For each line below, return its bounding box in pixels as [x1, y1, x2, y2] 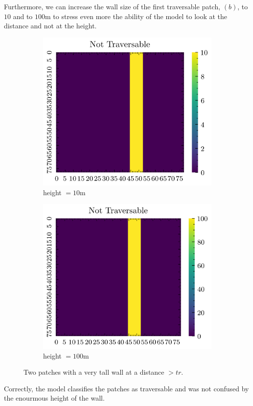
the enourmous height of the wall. [4, 393, 105, 403]
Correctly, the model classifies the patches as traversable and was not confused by [4, 383, 249, 393]
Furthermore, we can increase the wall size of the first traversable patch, [4, 1, 221, 11]
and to [13, 11, 33, 21]
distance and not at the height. [4, 21, 97, 31]
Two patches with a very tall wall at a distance [23, 367, 164, 377]
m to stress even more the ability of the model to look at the [45, 11, 228, 21]
